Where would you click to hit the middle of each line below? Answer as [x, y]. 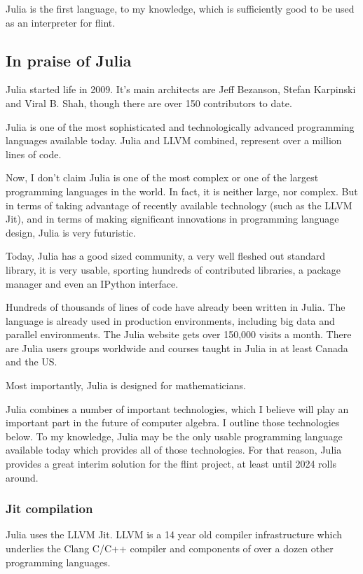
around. [22, 477]
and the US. [32, 362]
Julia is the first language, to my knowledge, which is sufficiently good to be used [180, 8]
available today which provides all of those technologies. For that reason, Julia [174, 450]
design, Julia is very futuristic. [71, 232]
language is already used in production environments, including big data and [170, 320]
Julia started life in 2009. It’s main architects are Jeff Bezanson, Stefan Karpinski [181, 89]
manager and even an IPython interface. [92, 283]
